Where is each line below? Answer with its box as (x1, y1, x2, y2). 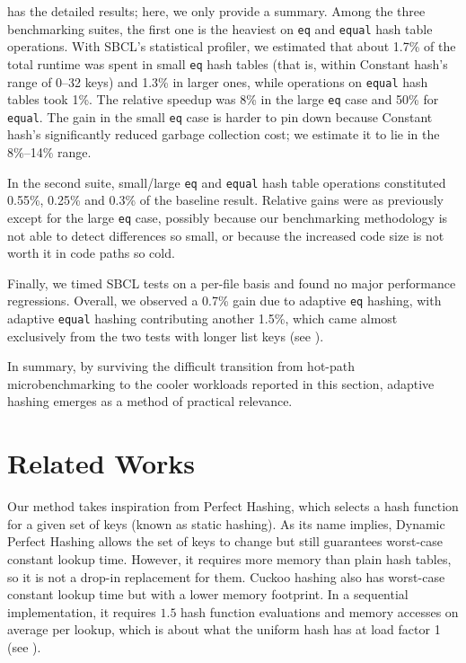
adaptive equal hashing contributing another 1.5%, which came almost (7, 309, 398, 327)
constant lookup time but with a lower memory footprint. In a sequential (7, 585, 409, 604)
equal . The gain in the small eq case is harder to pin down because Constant (7, 107, 433, 126)
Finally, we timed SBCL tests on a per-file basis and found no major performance (7, 273, 456, 292)
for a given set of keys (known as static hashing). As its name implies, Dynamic (7, 514, 445, 533)
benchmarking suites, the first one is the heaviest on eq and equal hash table (7, 19, 433, 38)
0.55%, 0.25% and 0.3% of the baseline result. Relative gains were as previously (7, 190, 444, 209)
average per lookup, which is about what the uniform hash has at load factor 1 (7, 620, 441, 639)
